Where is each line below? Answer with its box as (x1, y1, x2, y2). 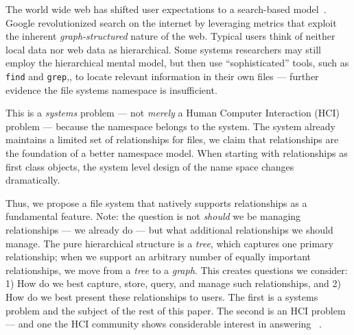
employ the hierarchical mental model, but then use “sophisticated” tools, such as (5, 55, 349, 70)
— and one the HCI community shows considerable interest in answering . (5, 317, 322, 331)
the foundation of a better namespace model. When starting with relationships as (5, 146, 348, 160)
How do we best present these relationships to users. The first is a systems (5, 289, 318, 303)
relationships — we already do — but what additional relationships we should (5, 222, 333, 236)
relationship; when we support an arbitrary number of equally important (5, 249, 311, 264)
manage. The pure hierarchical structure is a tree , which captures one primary (5, 236, 333, 250)
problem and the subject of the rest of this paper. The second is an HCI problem (5, 303, 346, 317)
